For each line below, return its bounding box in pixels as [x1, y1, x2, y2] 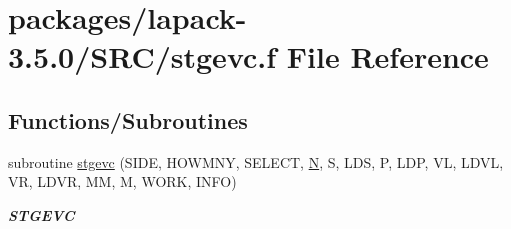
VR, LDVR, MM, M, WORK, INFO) [8, 171, 237, 192]
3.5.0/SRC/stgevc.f [8, 36, 277, 77]
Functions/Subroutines [8, 104, 248, 135]
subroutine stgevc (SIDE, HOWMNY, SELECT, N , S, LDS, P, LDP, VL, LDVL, [8, 151, 504, 172]
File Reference [286, 36, 489, 77]
